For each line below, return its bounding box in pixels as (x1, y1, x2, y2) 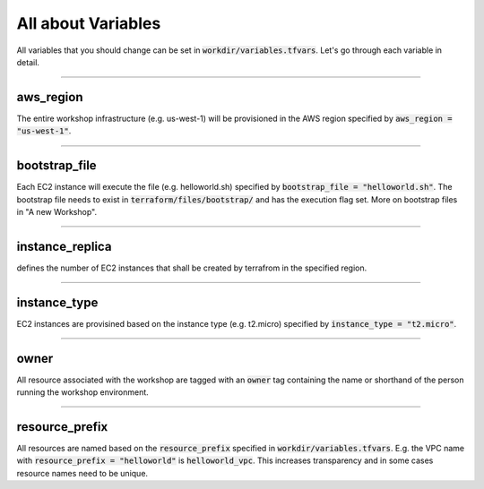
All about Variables (16, 13, 161, 33)
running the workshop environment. (16, 387, 150, 398)
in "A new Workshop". (16, 206, 98, 217)
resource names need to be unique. (16, 468, 148, 478)
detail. (16, 56, 40, 67)
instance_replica (16, 238, 112, 254)
